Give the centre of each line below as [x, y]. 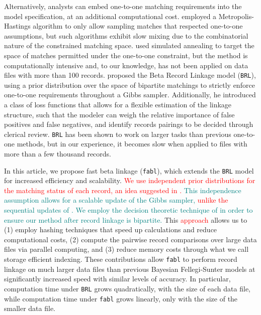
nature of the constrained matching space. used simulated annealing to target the [129, 45]
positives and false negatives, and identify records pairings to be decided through [129, 124]
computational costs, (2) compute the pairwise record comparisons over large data [130, 239]
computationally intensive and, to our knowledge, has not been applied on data [126, 65]
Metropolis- [236, 16]
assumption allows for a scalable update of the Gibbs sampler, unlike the [116, 200]
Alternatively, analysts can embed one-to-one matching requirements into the [123, 6]
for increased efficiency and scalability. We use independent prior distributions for [130, 180]
